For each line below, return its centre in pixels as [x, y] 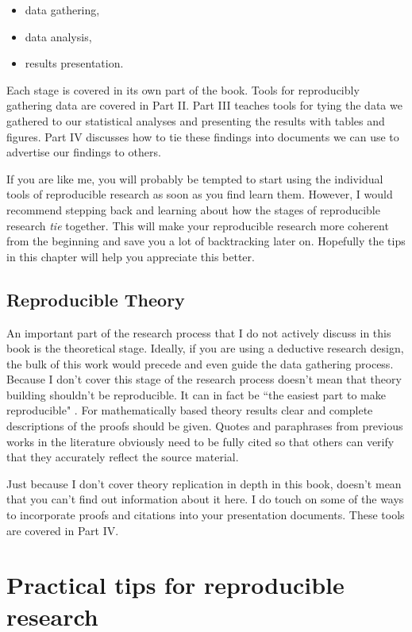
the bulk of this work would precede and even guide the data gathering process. [200, 363]
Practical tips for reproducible [175, 585]
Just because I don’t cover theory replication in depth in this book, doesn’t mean [204, 483]
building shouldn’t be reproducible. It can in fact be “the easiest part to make [196, 394]
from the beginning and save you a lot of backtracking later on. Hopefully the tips [206, 241]
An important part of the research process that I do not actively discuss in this [199, 332]
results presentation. [74, 63]
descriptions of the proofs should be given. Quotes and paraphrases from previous [205, 426]
